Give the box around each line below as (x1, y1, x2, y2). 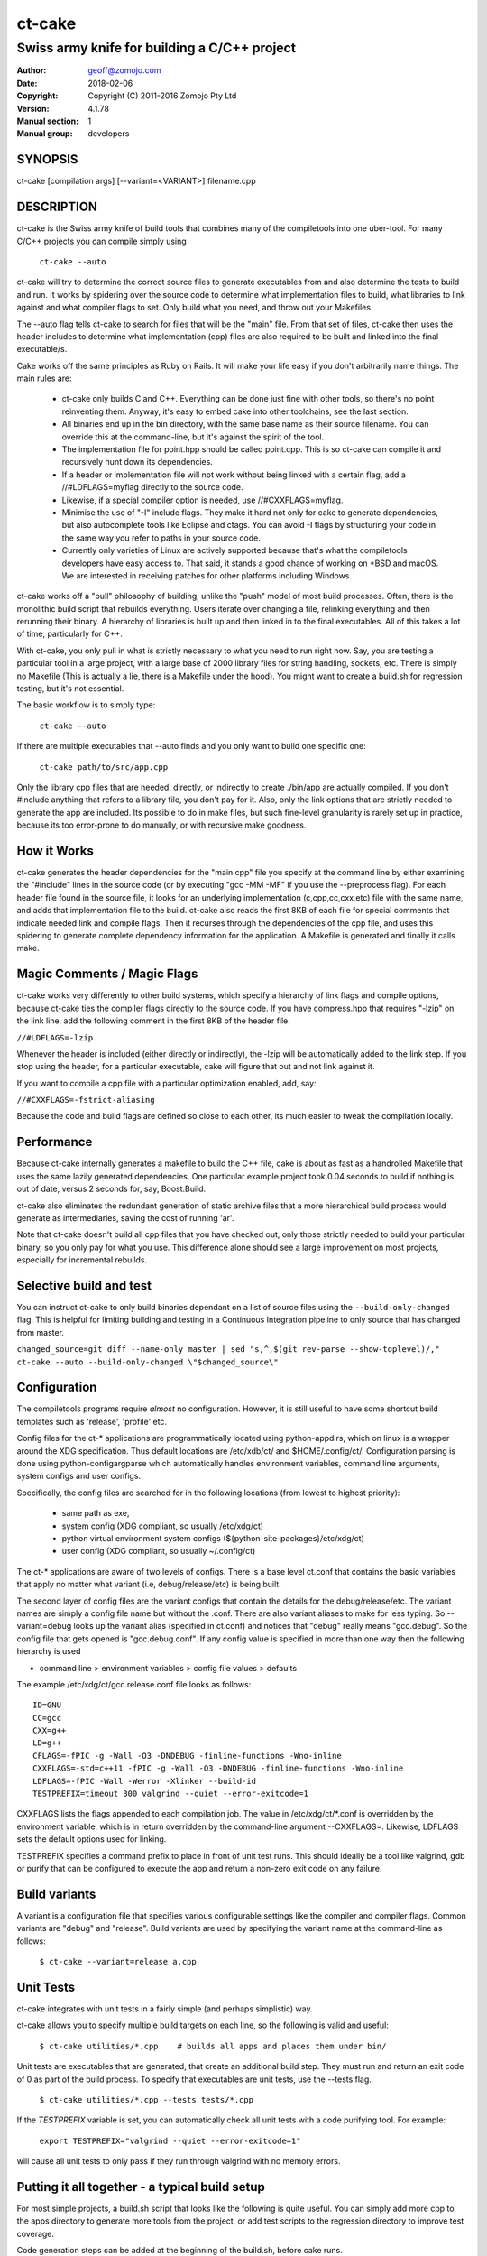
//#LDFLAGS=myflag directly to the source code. (61, 482, 243, 493)
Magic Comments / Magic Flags (16, 966, 198, 982)
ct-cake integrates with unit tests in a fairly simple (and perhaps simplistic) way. (16, 2003, 313, 2014)
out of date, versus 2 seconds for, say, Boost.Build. (16, 1183, 207, 1195)
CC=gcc (32, 1713, 62, 1723)
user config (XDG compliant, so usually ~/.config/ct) (61, 1546, 256, 1557)
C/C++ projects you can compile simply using (16, 236, 187, 246)
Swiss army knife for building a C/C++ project (16, 40, 297, 56)
